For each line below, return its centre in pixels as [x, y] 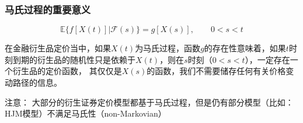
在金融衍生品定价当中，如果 [58, 48]
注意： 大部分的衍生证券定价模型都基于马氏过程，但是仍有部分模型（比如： [149, 102]
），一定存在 [267, 59]
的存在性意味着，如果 [245, 48]
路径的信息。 [37, 82]
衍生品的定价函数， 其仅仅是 [67, 71]
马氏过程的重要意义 [48, 9]
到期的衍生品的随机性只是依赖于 [74, 59]
